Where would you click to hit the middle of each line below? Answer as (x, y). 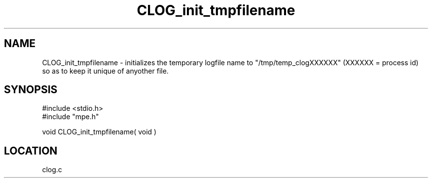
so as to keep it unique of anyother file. (105, 71)
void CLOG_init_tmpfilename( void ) (99, 132)
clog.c (52, 170)
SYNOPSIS (31, 90)
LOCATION (31, 151)
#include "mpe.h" (71, 117)
